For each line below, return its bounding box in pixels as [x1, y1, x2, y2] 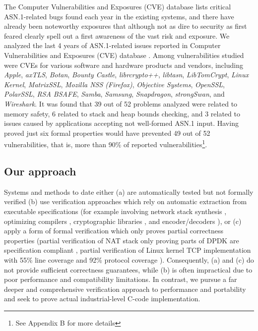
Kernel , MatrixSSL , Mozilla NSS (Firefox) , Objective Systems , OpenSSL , [4, 79, 225, 89]
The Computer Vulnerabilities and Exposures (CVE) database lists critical [4, 1, 231, 11]
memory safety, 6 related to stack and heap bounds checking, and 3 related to [4, 108, 240, 118]
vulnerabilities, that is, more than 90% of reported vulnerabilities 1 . [4, 138, 207, 149]
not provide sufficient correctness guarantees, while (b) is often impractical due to [4, 264, 253, 275]
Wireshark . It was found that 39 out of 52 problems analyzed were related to [4, 98, 238, 109]
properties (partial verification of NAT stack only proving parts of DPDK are [4, 235, 239, 245]
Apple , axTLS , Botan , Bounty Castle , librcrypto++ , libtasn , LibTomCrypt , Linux [4, 69, 249, 80]
